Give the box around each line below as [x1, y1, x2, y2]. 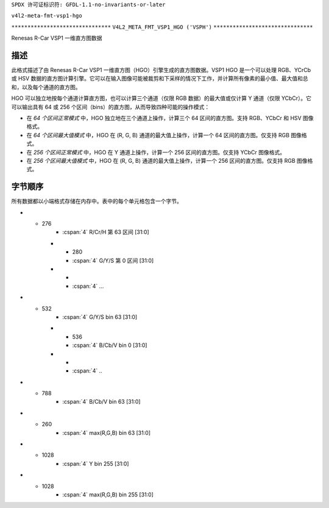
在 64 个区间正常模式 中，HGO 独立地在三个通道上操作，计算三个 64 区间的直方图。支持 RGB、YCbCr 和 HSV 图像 [26, 115, 314, 122]
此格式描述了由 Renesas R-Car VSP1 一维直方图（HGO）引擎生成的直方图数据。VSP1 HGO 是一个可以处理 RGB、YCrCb [11, 66, 311, 74]
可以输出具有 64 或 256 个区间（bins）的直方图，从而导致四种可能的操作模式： [11, 103, 210, 110]
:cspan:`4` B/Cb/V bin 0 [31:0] [72, 342, 147, 349]
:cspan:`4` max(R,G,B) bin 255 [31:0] [62, 491, 154, 498]
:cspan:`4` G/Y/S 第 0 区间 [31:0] [72, 257, 154, 264]
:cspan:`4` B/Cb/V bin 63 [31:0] [62, 398, 141, 406]
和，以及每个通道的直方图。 [11, 83, 81, 91]
